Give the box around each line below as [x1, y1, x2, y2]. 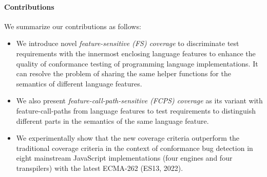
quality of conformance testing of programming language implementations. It [16, 58, 258, 69]
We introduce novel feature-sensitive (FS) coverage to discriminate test [16, 38, 239, 49]
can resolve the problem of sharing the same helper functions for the [16, 68, 231, 79]
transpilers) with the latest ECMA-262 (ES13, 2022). [16, 162, 183, 173]
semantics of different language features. [16, 78, 142, 88]
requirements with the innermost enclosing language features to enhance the [16, 48, 256, 58]
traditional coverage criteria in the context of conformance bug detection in [16, 142, 253, 153]
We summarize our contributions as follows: [4, 20, 141, 31]
